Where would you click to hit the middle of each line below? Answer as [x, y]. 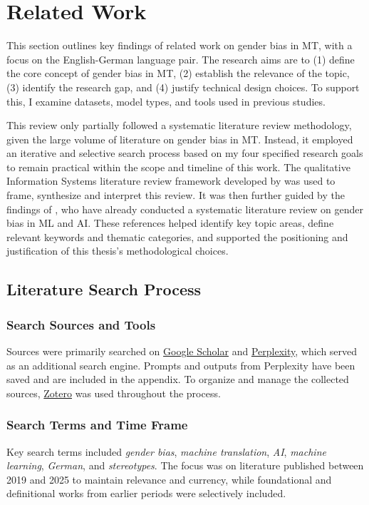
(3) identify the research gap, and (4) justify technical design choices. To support [183, 87]
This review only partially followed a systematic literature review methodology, [179, 125]
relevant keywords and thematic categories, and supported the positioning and [177, 236]
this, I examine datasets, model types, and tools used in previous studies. [166, 101]
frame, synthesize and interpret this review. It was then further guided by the [176, 195]
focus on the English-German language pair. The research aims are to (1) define [181, 59]
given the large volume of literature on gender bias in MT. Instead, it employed [180, 139]
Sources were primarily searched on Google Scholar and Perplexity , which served [182, 351]
